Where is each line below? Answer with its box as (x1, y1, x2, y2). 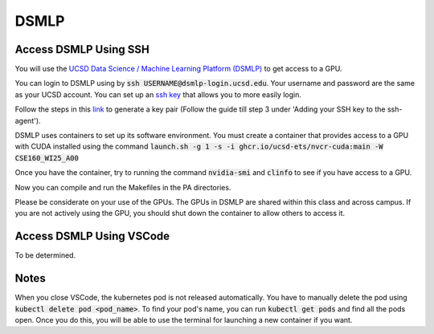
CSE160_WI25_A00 (14, 153, 80, 162)
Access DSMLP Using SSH (14, 43, 150, 56)
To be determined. (14, 250, 76, 260)
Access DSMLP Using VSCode (14, 230, 170, 243)
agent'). (14, 116, 41, 125)
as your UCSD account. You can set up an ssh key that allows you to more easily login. (14, 89, 301, 100)
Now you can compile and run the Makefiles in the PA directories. (14, 182, 231, 192)
